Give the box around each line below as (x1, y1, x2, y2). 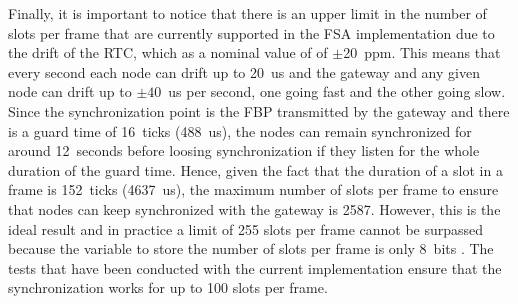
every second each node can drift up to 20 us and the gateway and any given (8, 61, 480, 82)
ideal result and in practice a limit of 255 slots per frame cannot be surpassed (8, 218, 484, 239)
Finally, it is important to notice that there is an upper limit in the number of (8, 3, 487, 23)
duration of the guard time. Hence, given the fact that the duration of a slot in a (8, 159, 503, 180)
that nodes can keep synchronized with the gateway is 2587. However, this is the (8, 198, 501, 219)
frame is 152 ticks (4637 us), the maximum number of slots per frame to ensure (8, 179, 499, 200)
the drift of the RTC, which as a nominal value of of (8, 42, 328, 63)
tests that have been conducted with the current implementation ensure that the (8, 257, 502, 278)
